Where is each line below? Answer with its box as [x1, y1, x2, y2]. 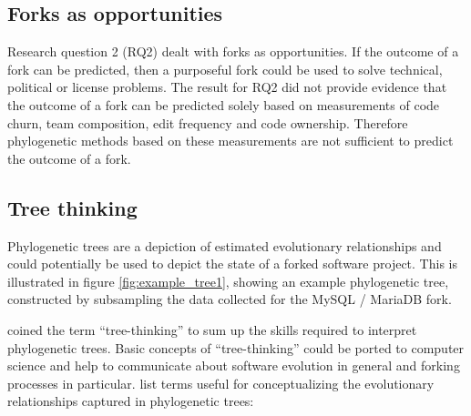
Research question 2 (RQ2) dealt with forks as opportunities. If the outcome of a [7, 42, 459, 61]
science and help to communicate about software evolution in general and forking [7, 356, 460, 375]
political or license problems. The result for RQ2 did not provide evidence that [7, 77, 447, 96]
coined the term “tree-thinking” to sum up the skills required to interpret [7, 320, 417, 339]
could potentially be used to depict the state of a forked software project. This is [7, 254, 457, 273]
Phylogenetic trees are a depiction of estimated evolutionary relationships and [7, 236, 442, 255]
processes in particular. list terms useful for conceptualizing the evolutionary [7, 373, 435, 392]
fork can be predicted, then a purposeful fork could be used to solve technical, [7, 59, 443, 78]
